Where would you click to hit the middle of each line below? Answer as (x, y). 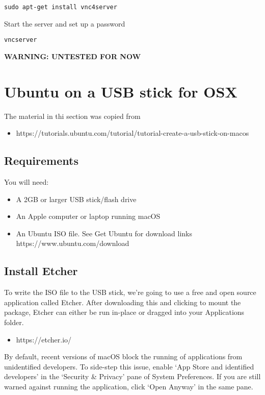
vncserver (21, 40)
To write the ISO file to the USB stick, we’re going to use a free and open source (130, 292)
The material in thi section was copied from (72, 116)
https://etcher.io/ (44, 339)
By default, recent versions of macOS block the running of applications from (123, 356)
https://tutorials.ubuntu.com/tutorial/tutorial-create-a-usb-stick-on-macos (132, 133)
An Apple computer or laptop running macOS (88, 216)
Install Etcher (41, 271)
